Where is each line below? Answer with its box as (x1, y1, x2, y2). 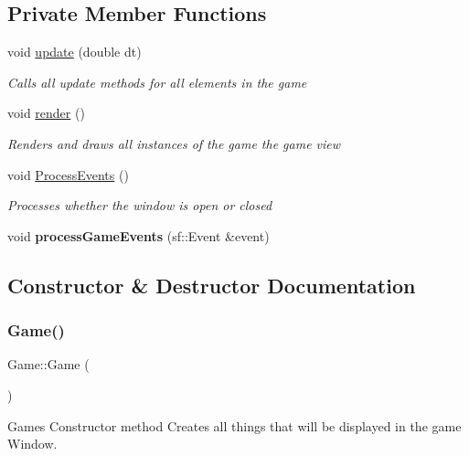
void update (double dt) (7, 42, 142, 61)
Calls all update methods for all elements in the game (7, 72, 307, 91)
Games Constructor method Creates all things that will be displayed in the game (7, 416, 462, 435)
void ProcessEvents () (7, 164, 129, 184)
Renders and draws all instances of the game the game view (7, 133, 341, 153)
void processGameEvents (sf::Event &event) (7, 226, 270, 245)
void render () (7, 103, 85, 122)
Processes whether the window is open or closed (7, 196, 272, 215)
